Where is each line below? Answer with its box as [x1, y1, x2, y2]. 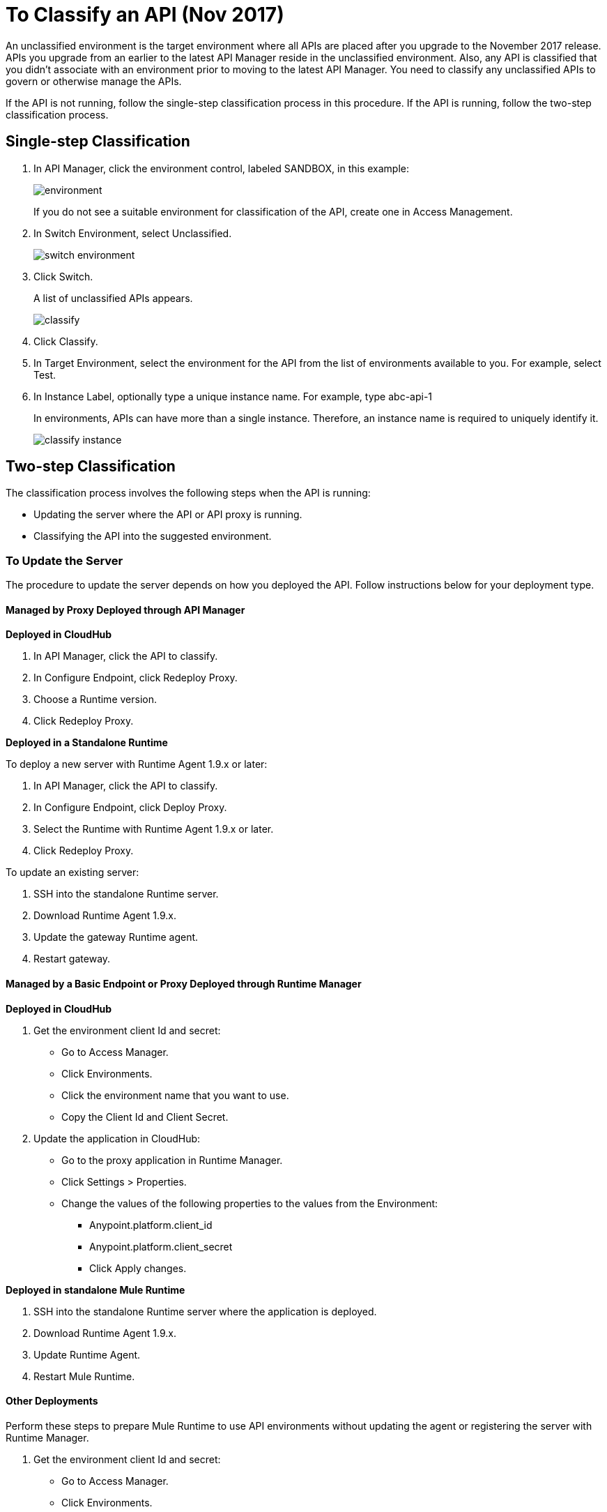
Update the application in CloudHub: [33, 1132, 201, 1144]
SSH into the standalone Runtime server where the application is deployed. [33, 1305, 377, 1317]
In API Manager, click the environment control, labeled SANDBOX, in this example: [33, 162, 410, 174]
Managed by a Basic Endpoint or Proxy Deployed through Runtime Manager [6, 978, 362, 990]
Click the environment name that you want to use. [61, 1089, 289, 1101]
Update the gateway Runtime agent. [33, 931, 199, 944]
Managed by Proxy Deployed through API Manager [6, 603, 245, 616]
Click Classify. [33, 335, 98, 347]
